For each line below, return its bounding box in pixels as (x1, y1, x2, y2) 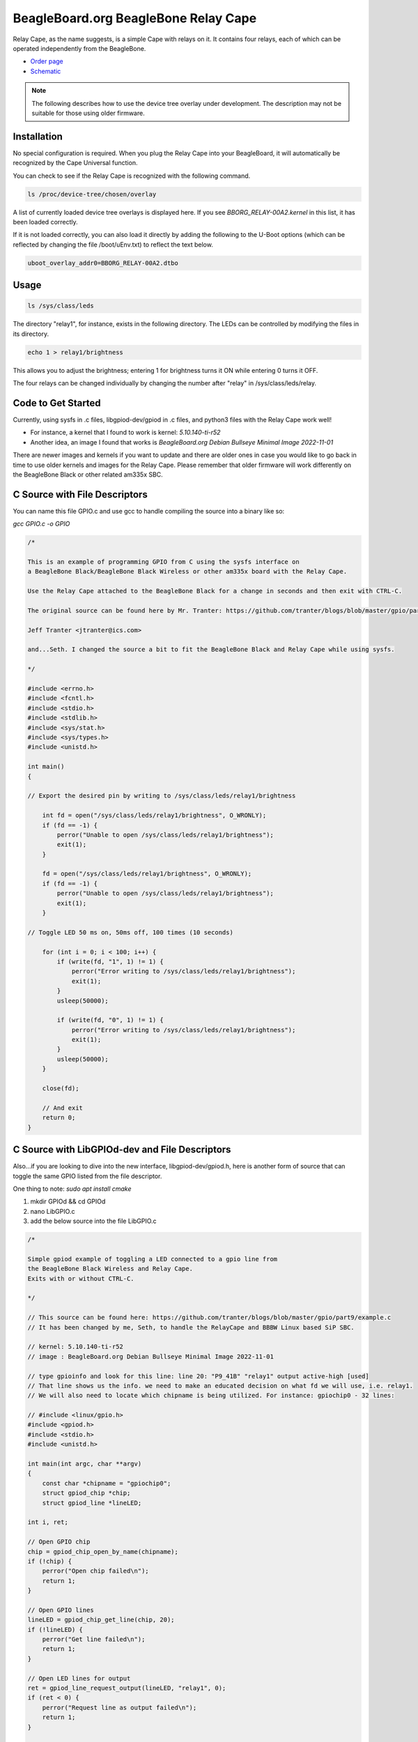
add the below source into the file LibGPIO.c (30, 1217, 157, 1226)
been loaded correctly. (13, 217, 78, 226)
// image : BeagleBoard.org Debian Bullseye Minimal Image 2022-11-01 (27, 1352, 274, 1360)
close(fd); (42, 1084, 79, 1093)
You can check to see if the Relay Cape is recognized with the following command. (13, 171, 251, 180)
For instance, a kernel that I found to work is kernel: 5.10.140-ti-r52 (30, 429, 221, 437)
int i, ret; (27, 1518, 69, 1526)
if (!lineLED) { (27, 1626, 84, 1633)
